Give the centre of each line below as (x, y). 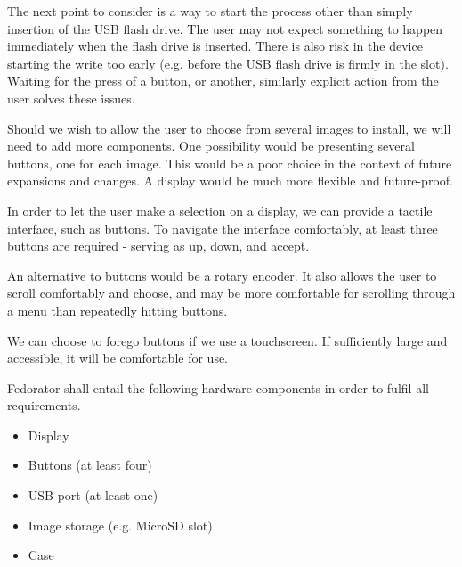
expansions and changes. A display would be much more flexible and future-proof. (230, 181)
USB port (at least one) (93, 495)
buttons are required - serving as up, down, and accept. (158, 246)
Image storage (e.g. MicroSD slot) (120, 525)
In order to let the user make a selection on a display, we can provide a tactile (220, 210)
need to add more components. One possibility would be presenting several (211, 146)
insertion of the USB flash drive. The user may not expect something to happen (225, 28)
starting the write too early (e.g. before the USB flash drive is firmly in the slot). (228, 63)
